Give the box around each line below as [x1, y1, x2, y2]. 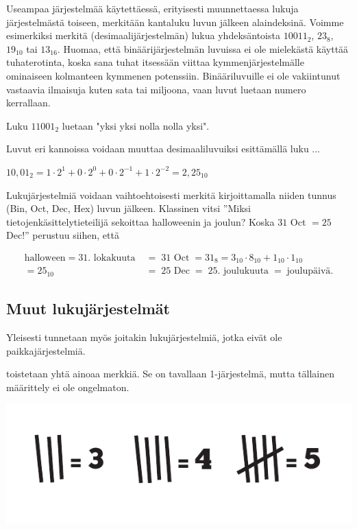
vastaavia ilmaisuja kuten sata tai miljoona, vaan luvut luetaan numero [6, 82, 306, 96]
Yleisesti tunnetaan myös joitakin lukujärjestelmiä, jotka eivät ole [6, 330, 282, 344]
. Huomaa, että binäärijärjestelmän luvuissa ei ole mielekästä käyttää [57, 41, 349, 56]
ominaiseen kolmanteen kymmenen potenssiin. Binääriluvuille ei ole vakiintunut [6, 68, 341, 82]
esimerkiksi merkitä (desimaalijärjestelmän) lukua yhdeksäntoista [6, 28, 280, 43]
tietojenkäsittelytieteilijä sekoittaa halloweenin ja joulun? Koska [6, 214, 275, 228]
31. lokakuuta [78, 252, 136, 263]
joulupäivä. [286, 266, 334, 277]
